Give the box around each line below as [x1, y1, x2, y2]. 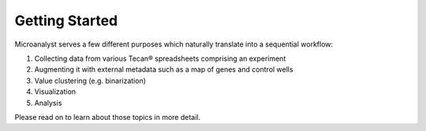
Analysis [34, 98, 62, 107]
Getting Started [14, 12, 118, 29]
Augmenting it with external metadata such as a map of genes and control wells [34, 65, 293, 74]
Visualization [34, 87, 77, 96]
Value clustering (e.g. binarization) [34, 76, 146, 85]
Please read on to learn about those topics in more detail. [14, 112, 201, 122]
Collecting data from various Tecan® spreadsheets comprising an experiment [34, 54, 286, 63]
